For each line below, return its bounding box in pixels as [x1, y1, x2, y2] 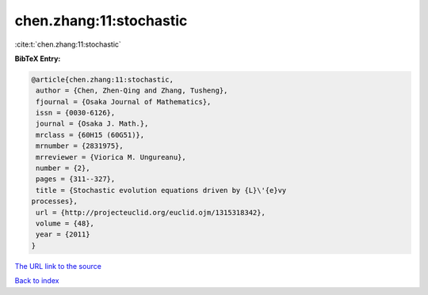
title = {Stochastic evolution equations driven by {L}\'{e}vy [36, 186, 287, 195]
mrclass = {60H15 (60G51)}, [36, 130, 145, 139]
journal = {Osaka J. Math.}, [36, 119, 149, 128]
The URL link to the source [14, 261, 102, 270]
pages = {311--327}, [36, 175, 116, 183]
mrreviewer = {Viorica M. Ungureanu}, [36, 153, 186, 161]
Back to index [14, 276, 59, 286]
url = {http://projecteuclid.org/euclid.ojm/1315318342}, [36, 208, 266, 217]
